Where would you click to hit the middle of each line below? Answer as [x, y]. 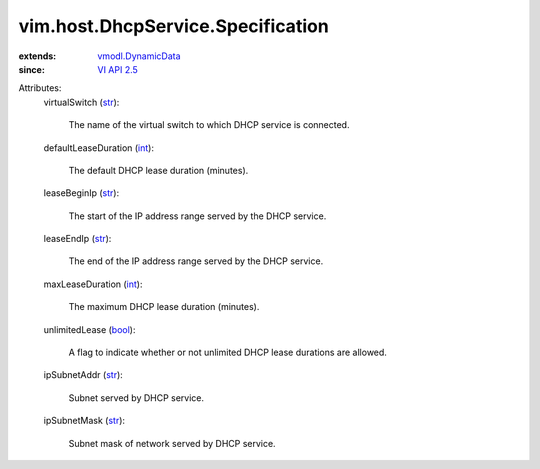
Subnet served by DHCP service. [136, 397]
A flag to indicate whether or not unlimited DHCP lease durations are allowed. [227, 352]
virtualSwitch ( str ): [81, 102]
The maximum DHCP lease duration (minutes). [164, 307]
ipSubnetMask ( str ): [84, 421]
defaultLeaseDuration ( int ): [99, 147]
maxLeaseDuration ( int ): [93, 284]
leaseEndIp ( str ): [77, 239]
